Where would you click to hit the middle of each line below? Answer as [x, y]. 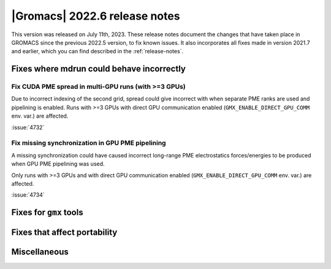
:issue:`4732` [28, 127]
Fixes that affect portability [64, 233]
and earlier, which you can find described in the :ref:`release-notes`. [97, 51]
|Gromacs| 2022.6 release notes [96, 16]
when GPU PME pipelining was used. [58, 164]
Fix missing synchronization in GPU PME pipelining [89, 143]
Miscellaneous [40, 252]
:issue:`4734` [28, 195]
